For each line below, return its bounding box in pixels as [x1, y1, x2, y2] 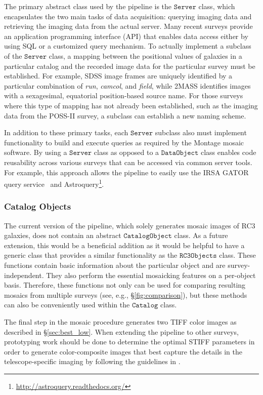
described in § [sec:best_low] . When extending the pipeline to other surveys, [4, 326, 239, 337]
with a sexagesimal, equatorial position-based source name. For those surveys [4, 90, 243, 101]
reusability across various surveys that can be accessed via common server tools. [4, 156, 252, 167]
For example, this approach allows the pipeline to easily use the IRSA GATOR [4, 167, 249, 177]
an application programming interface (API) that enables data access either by [4, 30, 248, 41]
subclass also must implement [155, 127, 247, 138]
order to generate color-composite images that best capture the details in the [4, 346, 243, 357]
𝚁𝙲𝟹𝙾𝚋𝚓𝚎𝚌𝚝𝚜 [180, 252, 217, 260]
